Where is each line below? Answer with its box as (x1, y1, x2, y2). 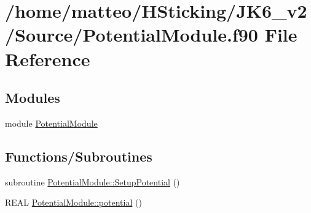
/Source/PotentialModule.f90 (5, 22, 258, 47)
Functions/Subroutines (5, 146, 152, 165)
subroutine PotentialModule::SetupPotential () (5, 175, 180, 188)
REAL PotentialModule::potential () (5, 196, 142, 209)
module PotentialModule (5, 116, 98, 129)
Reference (5, 46, 90, 71)
